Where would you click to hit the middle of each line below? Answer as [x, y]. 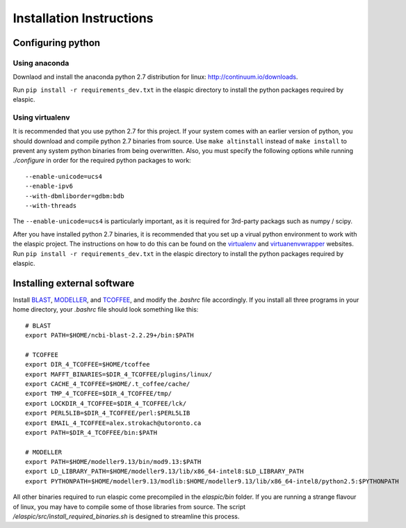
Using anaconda [41, 63]
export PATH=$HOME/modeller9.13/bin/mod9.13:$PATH [113, 462]
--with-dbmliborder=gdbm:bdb [75, 196]
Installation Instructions [83, 18]
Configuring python [57, 43]
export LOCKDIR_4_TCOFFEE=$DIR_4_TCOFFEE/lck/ [106, 403]
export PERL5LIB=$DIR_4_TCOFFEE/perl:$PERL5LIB [108, 413]
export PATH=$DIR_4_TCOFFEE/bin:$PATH [91, 432]
